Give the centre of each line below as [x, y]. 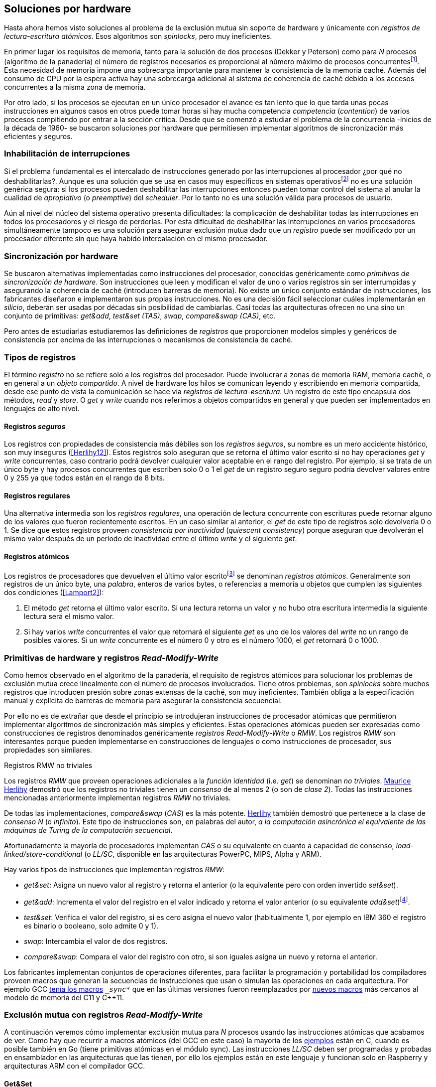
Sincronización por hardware [61, 256]
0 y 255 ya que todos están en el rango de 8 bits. [84, 478]
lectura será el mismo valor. [69, 617]
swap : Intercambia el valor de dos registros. [96, 941]
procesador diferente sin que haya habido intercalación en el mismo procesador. [136, 239]
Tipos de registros [40, 357]
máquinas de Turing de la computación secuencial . [88, 830]
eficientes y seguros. [38, 137]
